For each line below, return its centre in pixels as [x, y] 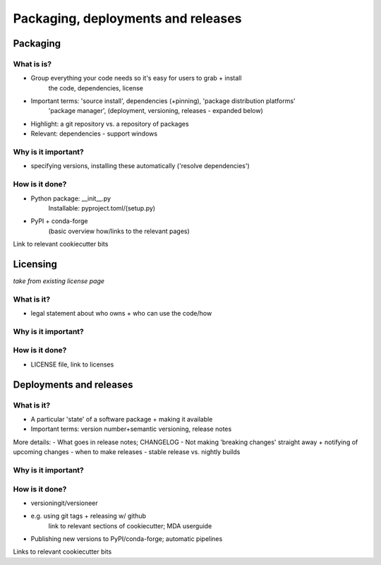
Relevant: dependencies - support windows [94, 133]
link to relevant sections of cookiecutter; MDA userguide [130, 525]
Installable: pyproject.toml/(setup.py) [102, 208]
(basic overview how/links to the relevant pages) [119, 231]
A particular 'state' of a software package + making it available [122, 420]
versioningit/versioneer [64, 503]
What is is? [32, 64]
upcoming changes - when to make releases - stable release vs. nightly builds [127, 452]
